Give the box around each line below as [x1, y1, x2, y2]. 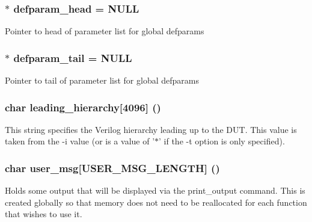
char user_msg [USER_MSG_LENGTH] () [5, 160, 220, 175]
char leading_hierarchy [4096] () [5, 99, 161, 114]
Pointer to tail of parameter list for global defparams [5, 74, 199, 87]
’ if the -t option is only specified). [159, 135, 285, 147]
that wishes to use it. [5, 208, 82, 220]
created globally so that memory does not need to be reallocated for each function [5, 196, 307, 208]
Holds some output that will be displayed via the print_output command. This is [5, 184, 305, 197]
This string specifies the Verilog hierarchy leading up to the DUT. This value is [5, 123, 297, 135]
